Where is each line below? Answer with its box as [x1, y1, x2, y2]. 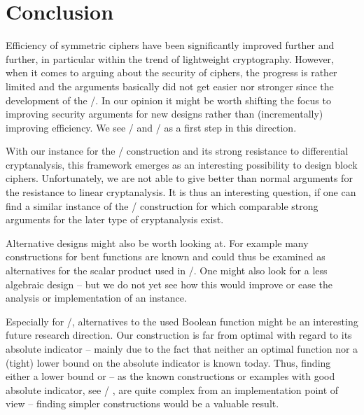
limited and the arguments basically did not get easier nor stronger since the [6, 78, 334, 93]
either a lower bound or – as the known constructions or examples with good [6, 369, 335, 384]
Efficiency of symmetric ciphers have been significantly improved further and [6, 38, 335, 52]
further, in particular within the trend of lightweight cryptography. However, [6, 51, 334, 66]
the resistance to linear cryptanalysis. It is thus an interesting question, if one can [6, 185, 356, 199]
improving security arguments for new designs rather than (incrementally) [6, 106, 323, 121]
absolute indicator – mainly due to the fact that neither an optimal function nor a [6, 342, 358, 356]
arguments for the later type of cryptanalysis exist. [6, 212, 224, 227]
